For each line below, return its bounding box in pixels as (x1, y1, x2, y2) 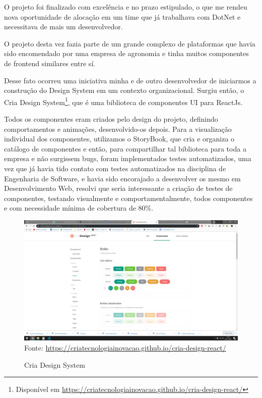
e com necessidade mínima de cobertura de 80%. (4, 203, 154, 213)
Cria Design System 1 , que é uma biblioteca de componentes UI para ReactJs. (4, 95, 243, 107)
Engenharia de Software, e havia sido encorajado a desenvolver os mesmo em (4, 173, 241, 183)
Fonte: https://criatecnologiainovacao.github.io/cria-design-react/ (24, 342, 226, 353)
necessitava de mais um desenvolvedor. (4, 21, 123, 32)
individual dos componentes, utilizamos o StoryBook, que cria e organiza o (4, 133, 235, 144)
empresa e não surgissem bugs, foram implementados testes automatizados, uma (4, 153, 251, 164)
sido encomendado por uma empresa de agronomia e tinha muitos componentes (4, 48, 249, 59)
